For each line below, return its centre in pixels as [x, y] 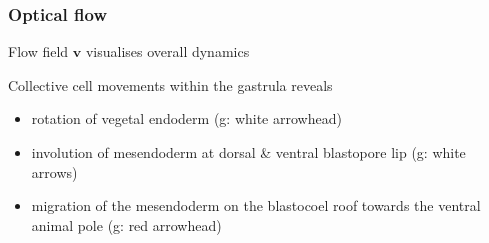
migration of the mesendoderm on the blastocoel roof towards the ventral [256, 205]
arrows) [54, 171]
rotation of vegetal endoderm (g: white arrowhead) [186, 118]
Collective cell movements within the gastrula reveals [170, 84]
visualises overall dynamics [167, 51]
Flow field [38, 51]
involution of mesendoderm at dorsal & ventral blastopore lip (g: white [248, 152]
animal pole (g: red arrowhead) [126, 224]
